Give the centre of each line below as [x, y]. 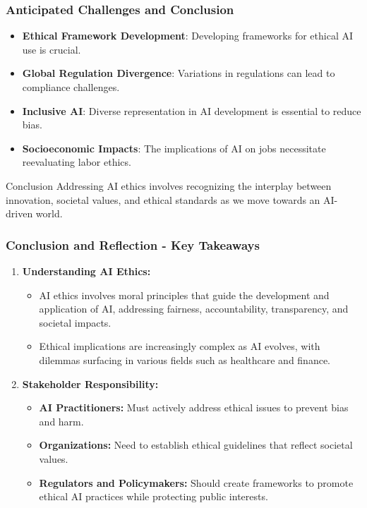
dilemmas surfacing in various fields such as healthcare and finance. [185, 359]
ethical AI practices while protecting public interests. [154, 496]
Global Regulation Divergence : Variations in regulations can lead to [179, 73]
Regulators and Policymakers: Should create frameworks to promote [196, 482]
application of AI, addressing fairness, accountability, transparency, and [194, 309]
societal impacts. [75, 322]
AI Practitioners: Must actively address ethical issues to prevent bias [194, 407]
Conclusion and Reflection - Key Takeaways [133, 244]
